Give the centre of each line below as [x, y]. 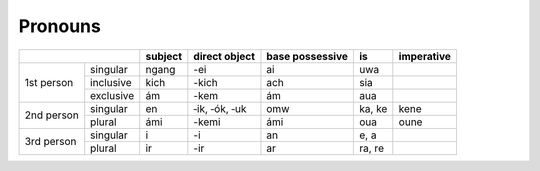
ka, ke [373, 108]
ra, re [372, 148]
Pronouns [60, 26]
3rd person [50, 142]
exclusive [112, 95]
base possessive [307, 56]
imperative [425, 56]
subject [164, 56]
